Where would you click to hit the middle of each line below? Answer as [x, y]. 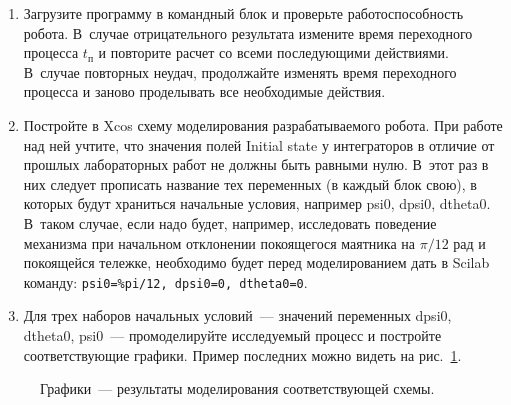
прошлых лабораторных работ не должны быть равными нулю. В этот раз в [256, 164]
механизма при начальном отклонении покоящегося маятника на [219, 242]
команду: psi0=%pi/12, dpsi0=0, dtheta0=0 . [165, 281]
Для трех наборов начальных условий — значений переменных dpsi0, [237, 315]
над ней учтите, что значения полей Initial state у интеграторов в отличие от [259, 144]
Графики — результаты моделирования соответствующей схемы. [237, 388]
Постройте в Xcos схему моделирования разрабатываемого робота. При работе [263, 124]
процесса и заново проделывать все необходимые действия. [204, 91]
